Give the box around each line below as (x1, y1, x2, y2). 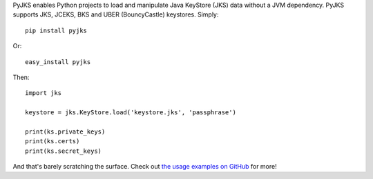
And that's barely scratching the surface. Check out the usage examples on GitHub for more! (12, 162, 277, 171)
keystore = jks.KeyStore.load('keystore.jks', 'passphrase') (25, 109, 236, 116)
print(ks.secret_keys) (25, 147, 102, 155)
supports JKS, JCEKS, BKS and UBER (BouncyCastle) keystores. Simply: (12, 10, 219, 19)
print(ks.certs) (25, 138, 80, 145)
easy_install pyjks (25, 58, 91, 65)
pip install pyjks (25, 26, 88, 34)
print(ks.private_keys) (25, 127, 106, 136)
